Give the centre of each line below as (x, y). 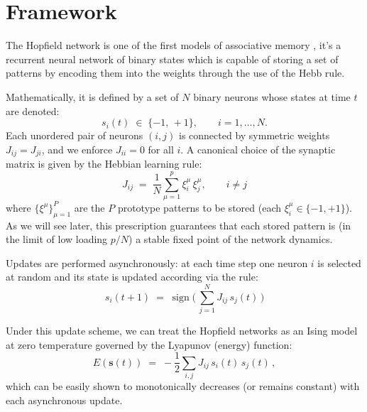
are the (89, 207)
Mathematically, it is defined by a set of (92, 96)
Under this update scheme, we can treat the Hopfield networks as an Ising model (182, 331)
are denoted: (33, 110)
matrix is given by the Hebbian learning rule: (104, 164)
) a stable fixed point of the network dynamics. (231, 239)
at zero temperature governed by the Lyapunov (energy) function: (149, 344)
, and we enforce (77, 149)
